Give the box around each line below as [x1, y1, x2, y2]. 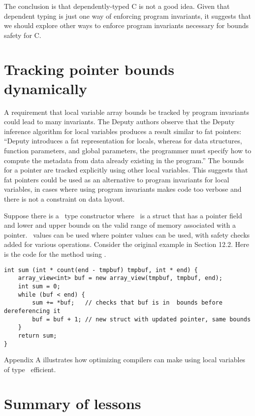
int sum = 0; [18, 282, 61, 290]
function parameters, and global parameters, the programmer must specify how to [4, 145, 252, 156]
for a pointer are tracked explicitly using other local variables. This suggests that [4, 165, 248, 175]
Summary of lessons [4, 393, 141, 413]
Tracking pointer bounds [4, 59, 175, 79]
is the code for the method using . [4, 249, 106, 259]
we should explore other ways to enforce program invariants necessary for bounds [4, 20, 249, 31]
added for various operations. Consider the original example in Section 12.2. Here [4, 239, 249, 249]
